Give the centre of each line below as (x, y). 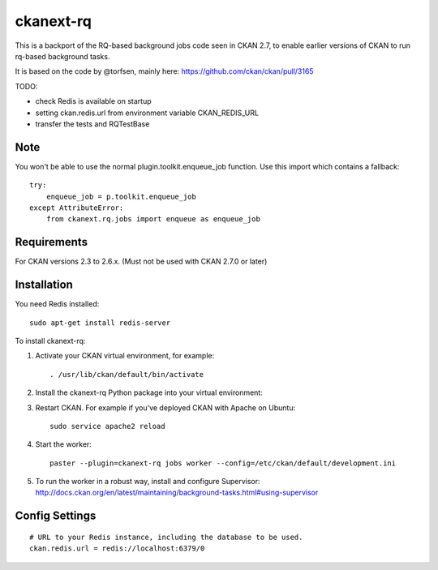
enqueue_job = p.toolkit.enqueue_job (121, 196)
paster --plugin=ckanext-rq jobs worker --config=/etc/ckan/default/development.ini (223, 463)
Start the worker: (64, 444)
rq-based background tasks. (62, 56)
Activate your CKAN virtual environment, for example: (125, 356)
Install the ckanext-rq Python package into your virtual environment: (149, 392)
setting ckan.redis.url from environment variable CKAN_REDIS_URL (147, 113)
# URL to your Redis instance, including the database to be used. (166, 537)
